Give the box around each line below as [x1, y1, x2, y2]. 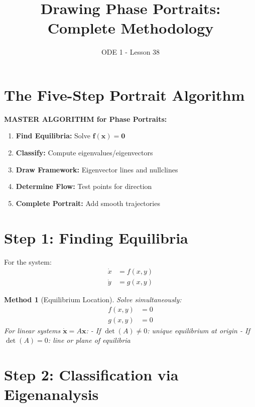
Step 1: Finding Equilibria [4, 227, 188, 248]
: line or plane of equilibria [48, 335, 131, 345]
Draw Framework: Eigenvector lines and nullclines [16, 164, 178, 174]
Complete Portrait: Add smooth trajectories [16, 197, 160, 208]
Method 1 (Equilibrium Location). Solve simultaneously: [4, 294, 182, 305]
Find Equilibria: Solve [16, 130, 90, 141]
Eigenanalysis [4, 384, 99, 404]
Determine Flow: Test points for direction [16, 181, 152, 191]
